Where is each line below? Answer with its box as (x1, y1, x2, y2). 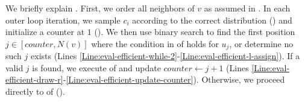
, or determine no (229, 37, 294, 49)
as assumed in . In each (204, 2, 291, 14)
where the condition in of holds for (91, 37, 219, 49)
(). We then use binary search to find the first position (94, 25, 295, 38)
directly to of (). (5, 85, 65, 98)
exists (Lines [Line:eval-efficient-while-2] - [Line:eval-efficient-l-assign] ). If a (31, 49, 300, 62)
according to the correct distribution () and (132, 13, 292, 26)
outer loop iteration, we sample (5, 13, 121, 26)
